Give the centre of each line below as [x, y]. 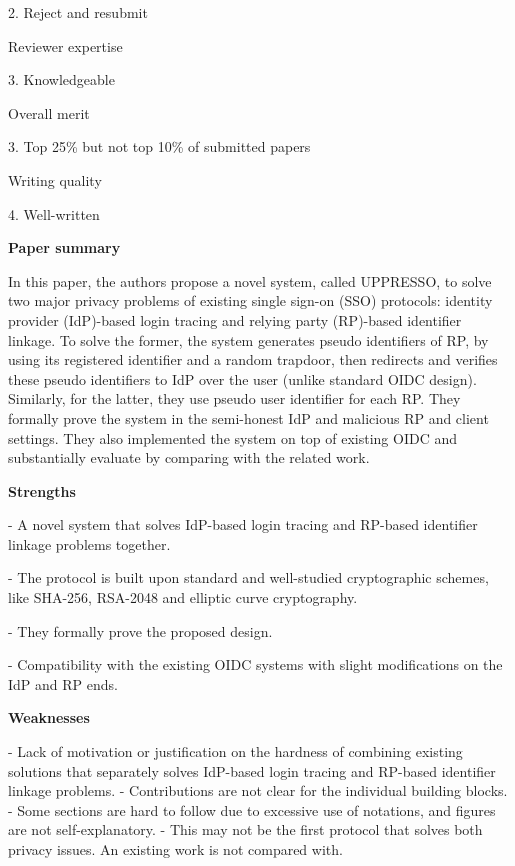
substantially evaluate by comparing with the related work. [189, 457]
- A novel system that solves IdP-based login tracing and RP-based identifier [243, 524]
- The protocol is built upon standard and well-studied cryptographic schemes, [248, 577]
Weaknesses [49, 717]
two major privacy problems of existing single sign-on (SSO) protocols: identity [250, 300]
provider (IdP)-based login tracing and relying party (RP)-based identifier [235, 319]
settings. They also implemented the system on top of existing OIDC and [233, 437]
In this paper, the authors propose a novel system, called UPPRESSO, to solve [250, 280]
